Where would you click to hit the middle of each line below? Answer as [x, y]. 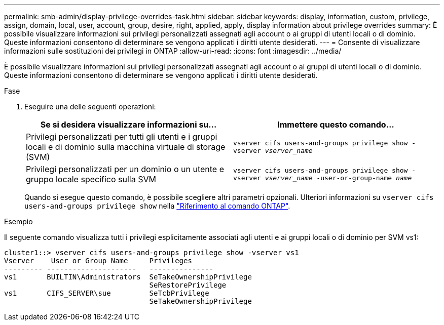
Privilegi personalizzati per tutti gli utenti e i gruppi [122, 137]
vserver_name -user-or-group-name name [338, 178]
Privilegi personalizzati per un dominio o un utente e [125, 169]
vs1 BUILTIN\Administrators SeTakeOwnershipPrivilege [128, 277]
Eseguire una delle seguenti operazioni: [90, 107]
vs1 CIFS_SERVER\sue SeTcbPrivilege [107, 293]
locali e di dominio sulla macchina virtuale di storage [126, 147]
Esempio [18, 221]
